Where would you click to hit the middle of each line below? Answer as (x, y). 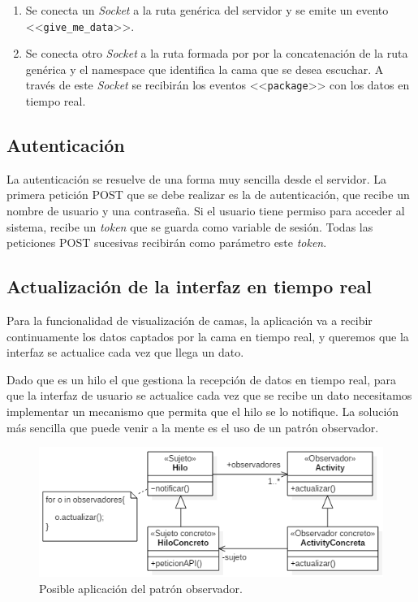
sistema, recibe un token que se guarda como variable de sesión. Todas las (190, 226)
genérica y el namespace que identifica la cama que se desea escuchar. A (205, 69)
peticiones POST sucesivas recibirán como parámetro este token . (167, 243)
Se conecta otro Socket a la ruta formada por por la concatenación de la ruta (217, 53)
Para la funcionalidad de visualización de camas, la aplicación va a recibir (190, 320)
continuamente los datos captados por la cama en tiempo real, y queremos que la (208, 336)
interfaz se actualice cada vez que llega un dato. (125, 352)
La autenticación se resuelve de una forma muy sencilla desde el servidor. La (196, 178)
